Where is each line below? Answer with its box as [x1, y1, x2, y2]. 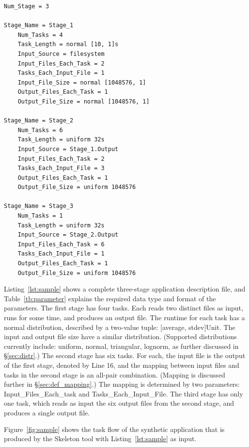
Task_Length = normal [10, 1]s [17, 41, 119, 48]
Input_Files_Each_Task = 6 [17, 241, 105, 248]
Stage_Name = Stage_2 [4, 117, 74, 124]
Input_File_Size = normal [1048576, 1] [17, 79, 146, 86]
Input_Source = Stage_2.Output [17, 231, 119, 239]
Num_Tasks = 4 [17, 31, 63, 38]
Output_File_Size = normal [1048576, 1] [17, 98, 150, 105]
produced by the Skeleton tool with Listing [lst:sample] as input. [4, 433, 197, 444]
